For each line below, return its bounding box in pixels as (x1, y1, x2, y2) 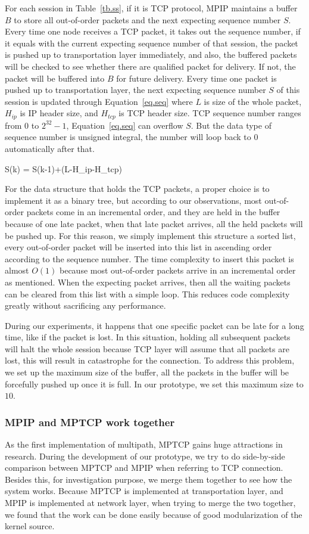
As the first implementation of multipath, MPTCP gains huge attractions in (5, 438, 283, 451)
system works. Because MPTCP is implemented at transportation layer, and (5, 485, 283, 497)
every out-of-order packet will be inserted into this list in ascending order (5, 241, 272, 253)
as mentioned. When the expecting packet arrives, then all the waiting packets (5, 275, 291, 288)
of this (276, 83, 300, 96)
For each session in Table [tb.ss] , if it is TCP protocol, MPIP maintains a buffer (5, 2, 298, 14)
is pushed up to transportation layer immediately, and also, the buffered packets (5, 48, 297, 61)
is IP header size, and (20, 107, 98, 119)
